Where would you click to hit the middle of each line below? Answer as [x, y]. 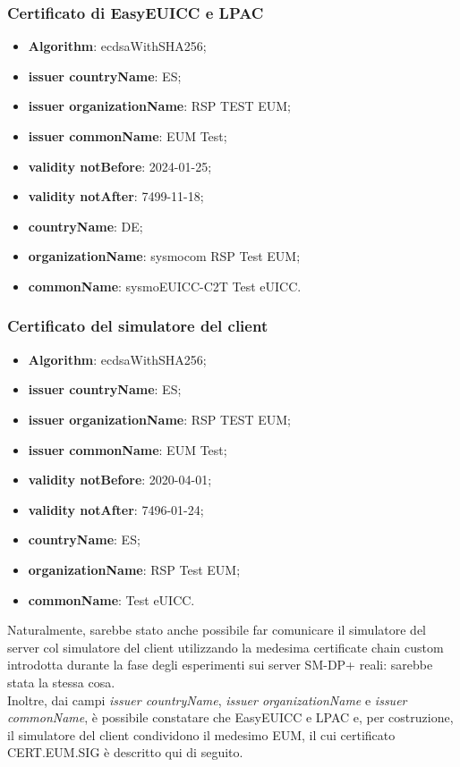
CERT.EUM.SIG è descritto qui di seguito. [125, 752]
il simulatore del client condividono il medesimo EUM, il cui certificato [201, 734]
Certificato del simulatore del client [138, 326]
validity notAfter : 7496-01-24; [116, 509]
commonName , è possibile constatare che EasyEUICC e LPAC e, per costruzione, [230, 717]
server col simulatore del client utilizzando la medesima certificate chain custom [226, 647]
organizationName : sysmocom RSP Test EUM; [164, 256]
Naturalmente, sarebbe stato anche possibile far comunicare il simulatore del [217, 630]
